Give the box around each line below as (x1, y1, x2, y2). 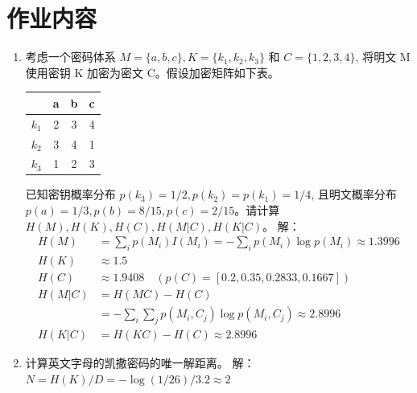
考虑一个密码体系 (25, 48, 116, 65)
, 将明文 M (355, 48, 411, 65)
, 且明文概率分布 (311, 186, 397, 203)
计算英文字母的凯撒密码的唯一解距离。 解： (25, 354, 255, 370)
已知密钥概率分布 (25, 186, 116, 203)
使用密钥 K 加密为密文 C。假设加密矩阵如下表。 (25, 63, 279, 80)
